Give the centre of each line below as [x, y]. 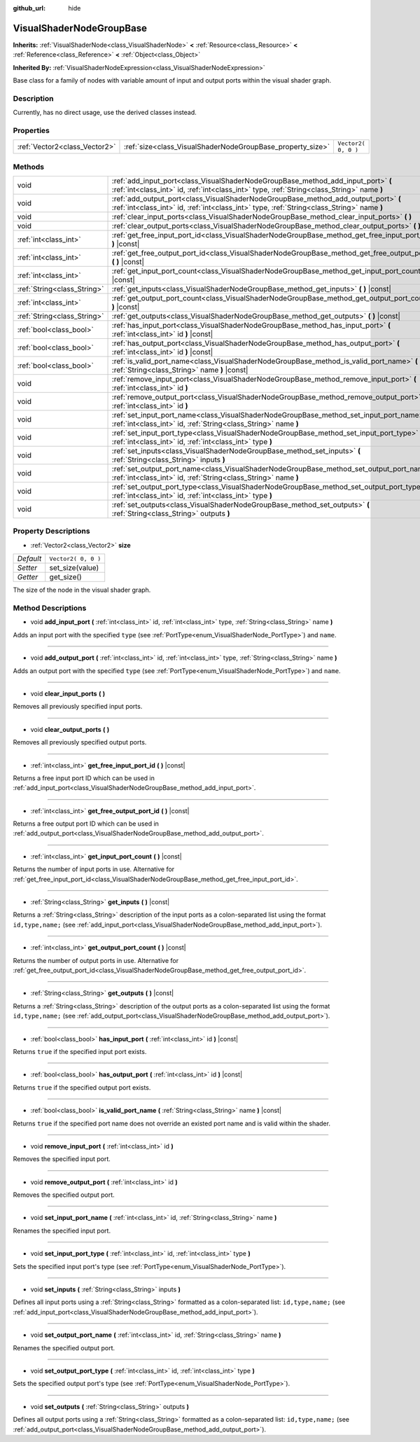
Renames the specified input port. [62, 1230]
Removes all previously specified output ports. [80, 742]
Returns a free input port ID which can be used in [84, 778]
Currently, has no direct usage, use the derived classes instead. [105, 113]
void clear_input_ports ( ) [68, 693]
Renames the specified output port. [64, 1347]
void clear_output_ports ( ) [70, 729]
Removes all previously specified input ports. [78, 707]
